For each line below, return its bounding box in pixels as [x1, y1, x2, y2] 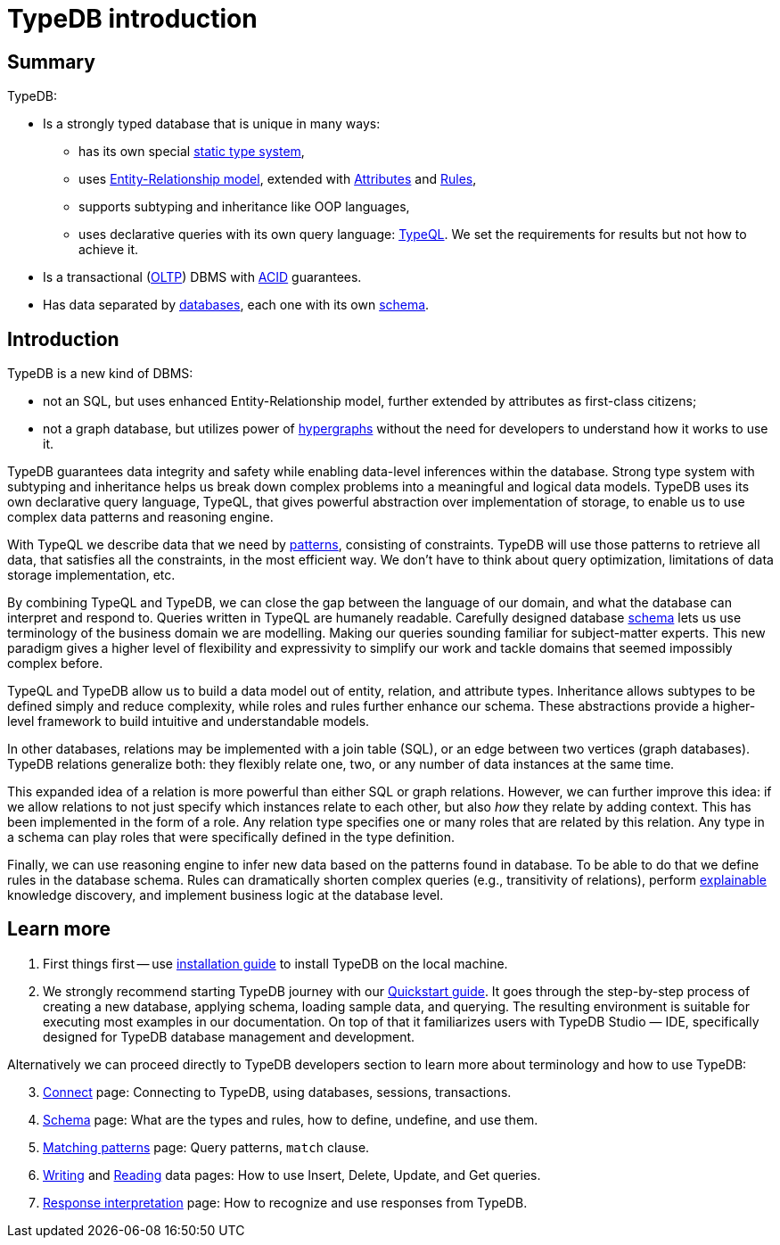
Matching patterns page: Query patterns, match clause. [43, 1139, 370, 1155]
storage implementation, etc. [7, 567, 176, 583]
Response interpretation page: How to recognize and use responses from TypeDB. [43, 1194, 528, 1210]
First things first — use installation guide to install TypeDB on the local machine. [43, 955, 508, 971]
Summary [7, 50, 95, 73]
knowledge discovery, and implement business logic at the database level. [7, 887, 444, 903]
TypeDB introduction [7, 4, 258, 34]
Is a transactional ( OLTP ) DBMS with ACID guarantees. [43, 269, 362, 285]
